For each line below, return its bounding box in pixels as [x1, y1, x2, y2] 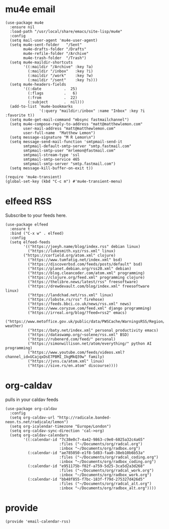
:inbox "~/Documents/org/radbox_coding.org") [59, 459, 156, 464]
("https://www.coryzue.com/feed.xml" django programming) [27, 306, 152, 311]
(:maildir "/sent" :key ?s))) [27, 77, 98, 83]
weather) [5, 323, 24, 328]
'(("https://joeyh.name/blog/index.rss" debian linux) [23, 244, 141, 249]
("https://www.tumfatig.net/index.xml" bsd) [27, 257, 123, 262]
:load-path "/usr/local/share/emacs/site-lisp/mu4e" [10, 29, 123, 34]
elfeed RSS [5, 195, 52, 207]
